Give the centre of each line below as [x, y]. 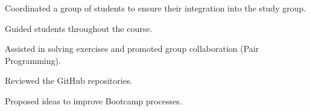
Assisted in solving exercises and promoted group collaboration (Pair [132, 49]
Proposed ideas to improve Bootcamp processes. [93, 100]
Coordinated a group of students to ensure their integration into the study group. [156, 8]
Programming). [33, 60]
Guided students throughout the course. [79, 28]
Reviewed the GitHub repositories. [69, 81]
